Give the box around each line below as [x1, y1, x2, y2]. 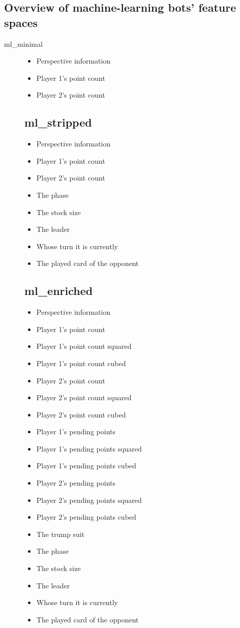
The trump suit [36, 528, 85, 539]
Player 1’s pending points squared [36, 443, 142, 454]
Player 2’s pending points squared [36, 494, 142, 505]
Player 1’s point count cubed [36, 357, 126, 368]
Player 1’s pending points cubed [36, 460, 136, 471]
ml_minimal [4, 38, 43, 49]
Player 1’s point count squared [36, 341, 132, 351]
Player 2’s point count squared [36, 392, 132, 403]
